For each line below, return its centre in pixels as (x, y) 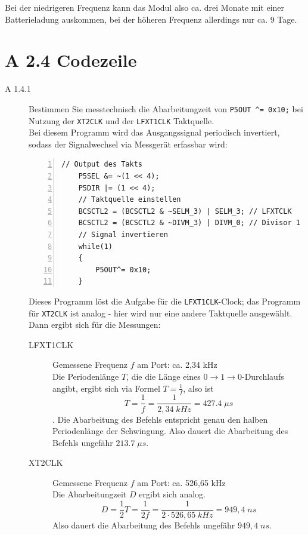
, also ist (198, 388)
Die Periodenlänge (86, 376)
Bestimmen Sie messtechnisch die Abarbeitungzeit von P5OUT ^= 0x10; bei (166, 108)
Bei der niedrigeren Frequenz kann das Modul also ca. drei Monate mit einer (145, 7)
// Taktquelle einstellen (130, 200)
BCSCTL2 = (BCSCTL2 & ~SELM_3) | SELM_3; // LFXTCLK (185, 211)
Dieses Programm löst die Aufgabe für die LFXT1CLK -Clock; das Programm (165, 301)
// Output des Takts (102, 165)
